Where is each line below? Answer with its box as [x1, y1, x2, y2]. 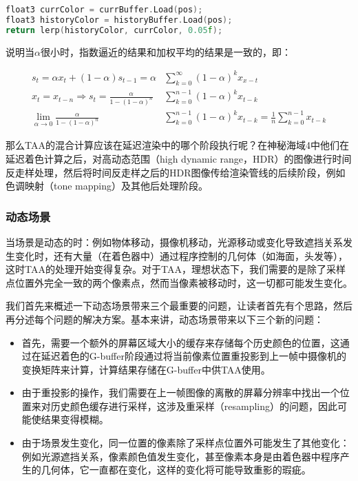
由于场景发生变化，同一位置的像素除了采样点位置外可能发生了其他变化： [21, 436, 350, 450]
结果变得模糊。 [41, 412, 109, 427]
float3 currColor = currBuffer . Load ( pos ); [6, 5, 203, 14]
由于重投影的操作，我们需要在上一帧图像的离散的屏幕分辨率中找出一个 [21, 385, 340, 400]
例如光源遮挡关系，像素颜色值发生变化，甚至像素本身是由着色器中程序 [21, 449, 340, 463]
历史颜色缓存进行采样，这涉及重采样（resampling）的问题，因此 [50, 398, 338, 413]
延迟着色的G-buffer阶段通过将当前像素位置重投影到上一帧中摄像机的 [41, 349, 346, 363]
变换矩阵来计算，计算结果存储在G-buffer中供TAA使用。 [21, 362, 271, 376]
